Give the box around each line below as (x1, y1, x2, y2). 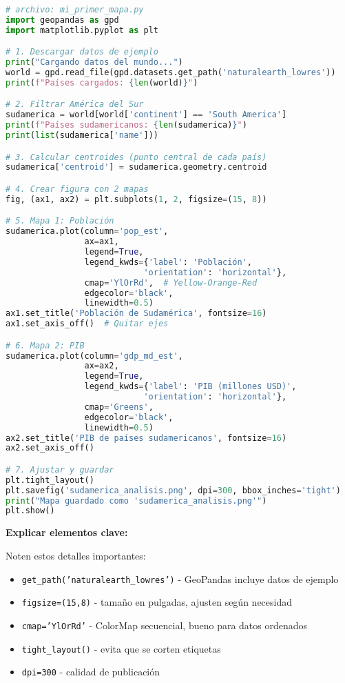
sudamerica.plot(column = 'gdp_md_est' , (6, 350, 183, 361)
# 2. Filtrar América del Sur (6, 99, 144, 110)
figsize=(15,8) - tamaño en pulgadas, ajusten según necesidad (21, 595, 293, 609)
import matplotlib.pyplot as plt (6, 25, 158, 35)
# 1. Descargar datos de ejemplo (6, 47, 158, 57)
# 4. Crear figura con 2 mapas (6, 184, 149, 194)
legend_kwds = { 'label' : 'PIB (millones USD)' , (84, 382, 297, 392)
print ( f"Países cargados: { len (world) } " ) (6, 77, 198, 88)
